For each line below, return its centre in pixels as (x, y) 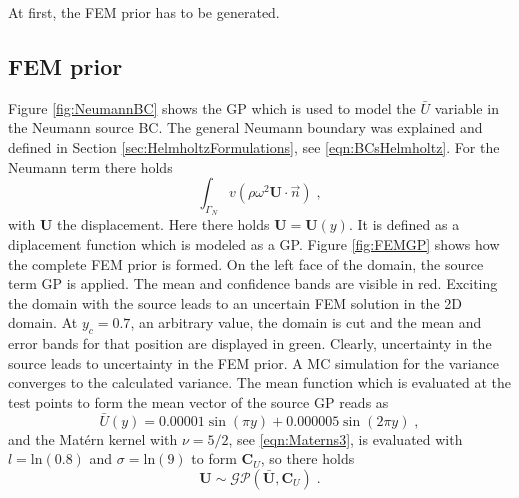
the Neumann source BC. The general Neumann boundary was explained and (245, 127)
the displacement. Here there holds (163, 224)
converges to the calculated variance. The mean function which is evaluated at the (260, 382)
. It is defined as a (404, 224)
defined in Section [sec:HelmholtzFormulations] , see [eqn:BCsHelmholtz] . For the (254, 146)
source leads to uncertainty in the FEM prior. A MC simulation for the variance (253, 362)
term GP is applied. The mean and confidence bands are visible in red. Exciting (253, 283)
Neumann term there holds (90, 166)
